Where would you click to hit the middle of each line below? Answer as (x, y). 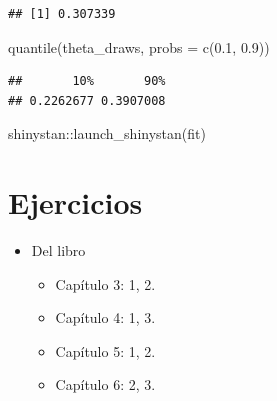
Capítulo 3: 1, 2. (105, 283)
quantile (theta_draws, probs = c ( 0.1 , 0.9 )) (139, 46)
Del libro (58, 250)
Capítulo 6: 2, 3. (105, 384)
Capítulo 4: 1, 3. (105, 317)
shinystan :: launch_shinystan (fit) (107, 133)
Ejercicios (75, 202)
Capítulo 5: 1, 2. (105, 350)
